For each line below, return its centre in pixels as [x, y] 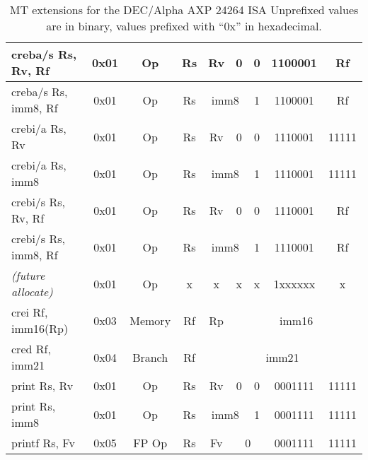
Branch [150, 357]
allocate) [32, 291]
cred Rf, [31, 349]
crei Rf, [30, 312]
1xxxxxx [294, 283]
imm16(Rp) [40, 328]
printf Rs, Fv [43, 443]
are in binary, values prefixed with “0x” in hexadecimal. [184, 26]
